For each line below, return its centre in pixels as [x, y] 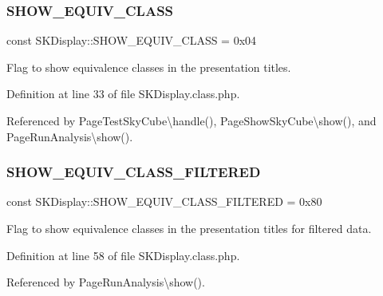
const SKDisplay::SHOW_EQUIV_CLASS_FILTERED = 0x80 [164, 201]
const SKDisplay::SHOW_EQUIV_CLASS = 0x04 [132, 40]
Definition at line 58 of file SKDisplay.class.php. [123, 255]
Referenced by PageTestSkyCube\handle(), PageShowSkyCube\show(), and [191, 120]
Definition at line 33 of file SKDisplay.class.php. [123, 94]
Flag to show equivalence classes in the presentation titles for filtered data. [189, 228]
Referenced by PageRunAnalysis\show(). [106, 282]
